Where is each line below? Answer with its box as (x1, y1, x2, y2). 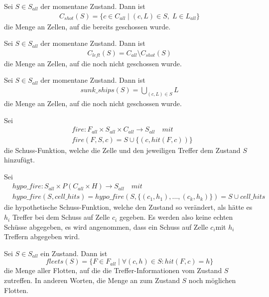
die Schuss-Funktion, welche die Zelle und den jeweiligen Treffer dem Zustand (4, 145, 241, 155)
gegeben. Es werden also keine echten (119, 212, 233, 222)
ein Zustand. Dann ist (40, 248, 108, 258)
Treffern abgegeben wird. (4, 231, 80, 242)
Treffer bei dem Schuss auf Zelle (12, 212, 110, 222)
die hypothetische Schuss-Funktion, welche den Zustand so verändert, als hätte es (4, 202, 253, 212)
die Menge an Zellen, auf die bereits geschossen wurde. (4, 21, 171, 31)
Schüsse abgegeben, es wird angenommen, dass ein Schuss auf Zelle (4, 221, 208, 232)
